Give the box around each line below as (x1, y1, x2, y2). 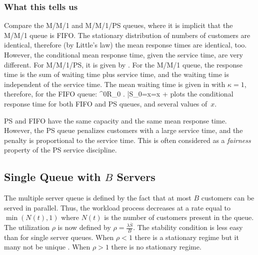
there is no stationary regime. (111, 241, 201, 252)
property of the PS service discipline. (4, 144, 117, 155)
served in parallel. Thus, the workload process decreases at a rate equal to (4, 202, 230, 212)
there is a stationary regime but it (134, 231, 239, 242)
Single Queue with (4, 169, 101, 184)
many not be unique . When (4, 241, 90, 252)
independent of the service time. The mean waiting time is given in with (4, 78, 225, 89)
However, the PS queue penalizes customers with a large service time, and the (4, 125, 243, 135)
